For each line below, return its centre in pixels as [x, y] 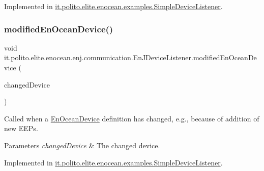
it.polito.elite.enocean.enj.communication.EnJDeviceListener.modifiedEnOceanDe [130, 57]
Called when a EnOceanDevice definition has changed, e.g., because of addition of [132, 118]
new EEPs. [21, 128]
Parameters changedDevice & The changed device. [82, 145]
